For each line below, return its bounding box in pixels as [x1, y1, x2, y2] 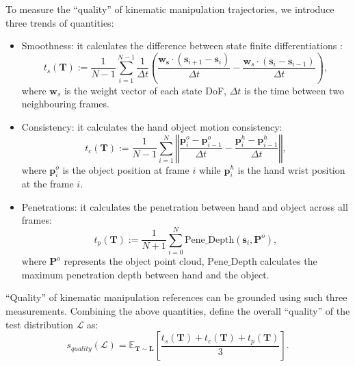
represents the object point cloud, [64, 254, 205, 268]
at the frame [21, 177, 74, 191]
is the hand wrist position [237, 162, 345, 177]
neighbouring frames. [21, 96, 109, 111]
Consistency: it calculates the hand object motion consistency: [21, 119, 282, 133]
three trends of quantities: [5, 15, 114, 29]
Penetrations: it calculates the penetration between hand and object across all [21, 199, 348, 213]
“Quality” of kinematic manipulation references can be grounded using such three [5, 290, 347, 304]
